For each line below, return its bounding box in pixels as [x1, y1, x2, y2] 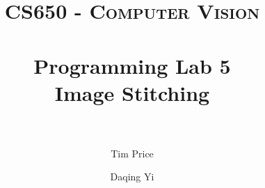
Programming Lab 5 [33, 51, 231, 79]
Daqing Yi [110, 169, 154, 184]
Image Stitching [54, 78, 210, 107]
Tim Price [111, 146, 154, 160]
